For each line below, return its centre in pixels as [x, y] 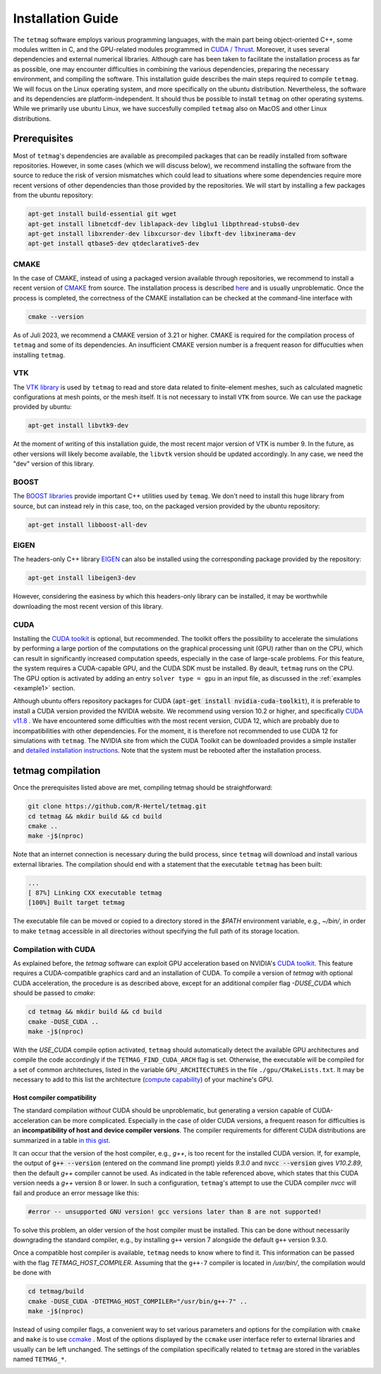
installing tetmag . [39, 355]
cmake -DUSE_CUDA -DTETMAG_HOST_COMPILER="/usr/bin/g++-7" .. [138, 1301]
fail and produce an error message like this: [76, 1193]
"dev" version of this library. [54, 464]
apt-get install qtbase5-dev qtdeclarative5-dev [114, 243]
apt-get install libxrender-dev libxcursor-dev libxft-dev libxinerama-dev [162, 234]
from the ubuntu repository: [53, 195]
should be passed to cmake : [54, 993]
